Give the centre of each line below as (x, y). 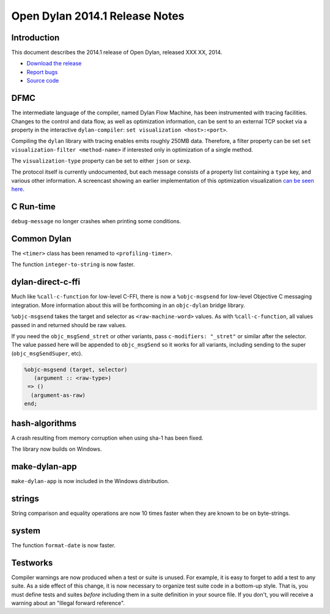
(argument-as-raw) (58, 395)
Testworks (32, 563)
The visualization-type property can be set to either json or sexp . (101, 161)
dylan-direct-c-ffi (46, 282)
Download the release (54, 64)
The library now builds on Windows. (57, 449)
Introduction (35, 38)
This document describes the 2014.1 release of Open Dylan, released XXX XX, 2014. (117, 53)
